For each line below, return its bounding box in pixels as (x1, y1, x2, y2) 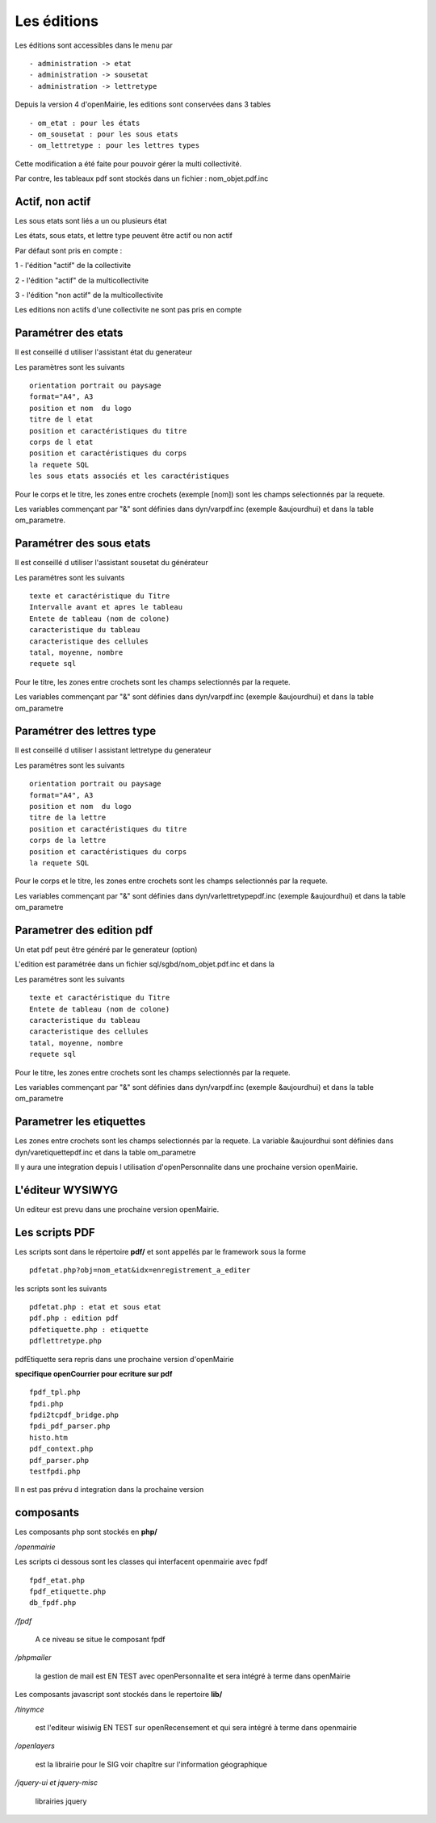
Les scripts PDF (15, 1226, 96, 1239)
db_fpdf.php (29, 1599, 77, 1607)
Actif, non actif (15, 195, 91, 208)
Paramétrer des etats (15, 326, 124, 340)
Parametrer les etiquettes (15, 1115, 146, 1129)
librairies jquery (35, 1796, 87, 1806)
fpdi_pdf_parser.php (29, 1422, 111, 1431)
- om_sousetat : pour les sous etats (29, 129, 179, 139)
